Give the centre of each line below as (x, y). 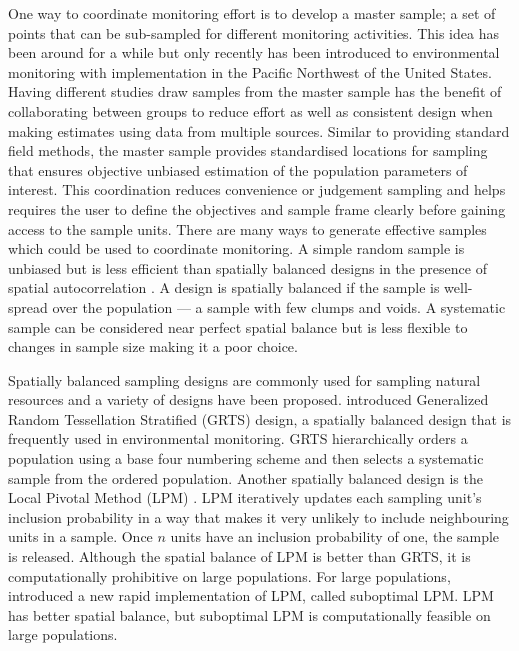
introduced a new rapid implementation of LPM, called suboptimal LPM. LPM (251, 595)
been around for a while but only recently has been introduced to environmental (254, 52)
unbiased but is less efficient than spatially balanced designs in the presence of (247, 267)
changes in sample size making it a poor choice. (153, 346)
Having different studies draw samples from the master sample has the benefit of (255, 91)
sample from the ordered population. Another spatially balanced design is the (245, 477)
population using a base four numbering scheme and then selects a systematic (246, 458)
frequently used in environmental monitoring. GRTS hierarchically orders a (238, 438)
